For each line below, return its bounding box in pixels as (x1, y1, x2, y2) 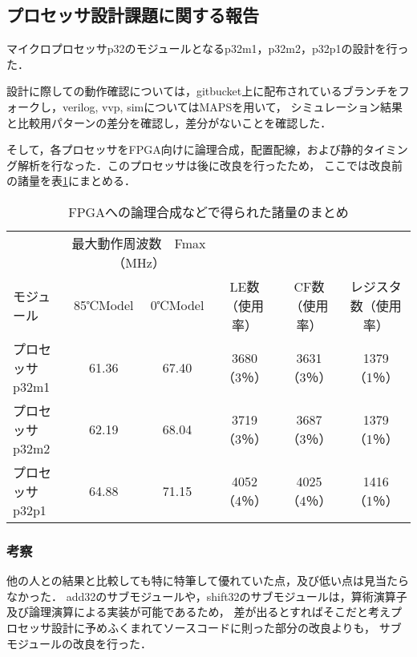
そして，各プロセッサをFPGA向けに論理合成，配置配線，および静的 (6, 141, 363, 158)
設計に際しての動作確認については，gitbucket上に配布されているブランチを (6, 83, 399, 99)
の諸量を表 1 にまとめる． (6, 172, 136, 189)
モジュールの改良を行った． (6, 635, 152, 651)
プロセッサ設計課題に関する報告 (6, 2, 259, 27)
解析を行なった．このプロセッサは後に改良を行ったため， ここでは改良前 (17, 156, 403, 173)
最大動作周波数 (71, 233, 162, 252)
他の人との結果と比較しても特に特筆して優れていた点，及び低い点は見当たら (6, 572, 409, 589)
